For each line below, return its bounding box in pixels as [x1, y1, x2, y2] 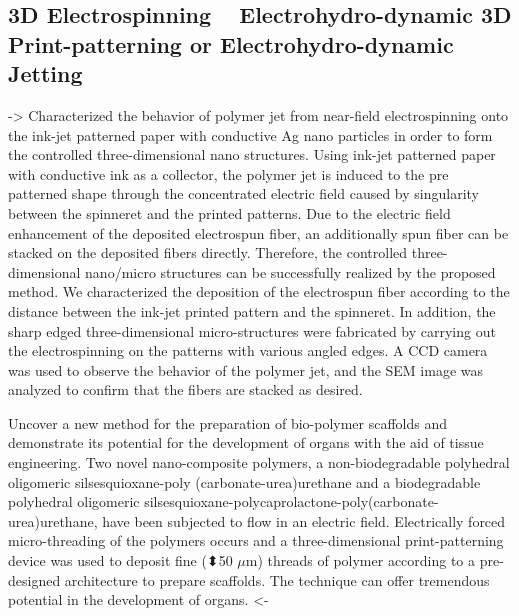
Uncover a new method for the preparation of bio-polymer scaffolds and [8, 412, 448, 433]
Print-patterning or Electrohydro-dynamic [8, 28, 454, 59]
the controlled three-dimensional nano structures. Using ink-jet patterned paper [8, 144, 496, 165]
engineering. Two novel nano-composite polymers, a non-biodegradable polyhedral [8, 452, 510, 473]
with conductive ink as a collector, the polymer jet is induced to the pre [8, 163, 449, 184]
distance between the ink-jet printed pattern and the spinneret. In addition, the [8, 300, 496, 321]
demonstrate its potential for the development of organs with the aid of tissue [8, 432, 484, 453]
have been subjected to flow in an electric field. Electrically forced [102, 510, 506, 531]
